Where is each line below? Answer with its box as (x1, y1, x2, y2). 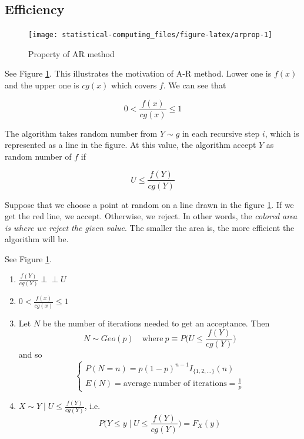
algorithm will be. (5, 233, 69, 245)
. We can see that (163, 79, 226, 91)
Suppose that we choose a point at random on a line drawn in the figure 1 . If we (5, 198, 294, 210)
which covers (111, 79, 157, 91)
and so (18, 348, 42, 361)
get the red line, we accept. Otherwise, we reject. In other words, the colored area (5, 210, 298, 222)
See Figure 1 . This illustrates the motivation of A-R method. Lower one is (5, 67, 272, 80)
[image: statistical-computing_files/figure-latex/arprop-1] (28, 31, 273, 39)
